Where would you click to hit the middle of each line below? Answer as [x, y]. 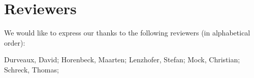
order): [15, 42]
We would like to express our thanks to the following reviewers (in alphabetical [127, 33]
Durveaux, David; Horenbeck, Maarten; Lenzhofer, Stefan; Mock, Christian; [122, 60]
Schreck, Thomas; [31, 69]
